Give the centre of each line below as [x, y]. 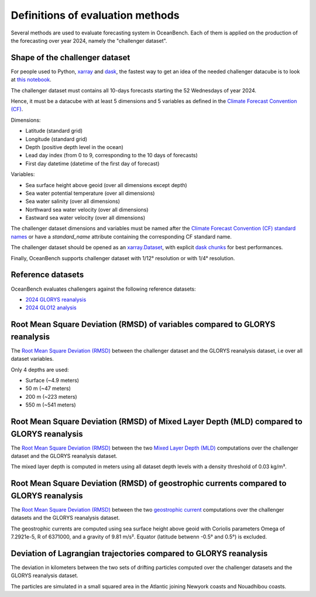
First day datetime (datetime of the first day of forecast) [92, 163]
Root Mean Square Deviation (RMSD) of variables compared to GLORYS [143, 325]
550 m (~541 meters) [51, 405]
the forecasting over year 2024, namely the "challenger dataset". [89, 40]
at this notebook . [31, 80]
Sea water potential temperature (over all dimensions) [90, 193]
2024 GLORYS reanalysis [56, 299]
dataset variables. [32, 359]
